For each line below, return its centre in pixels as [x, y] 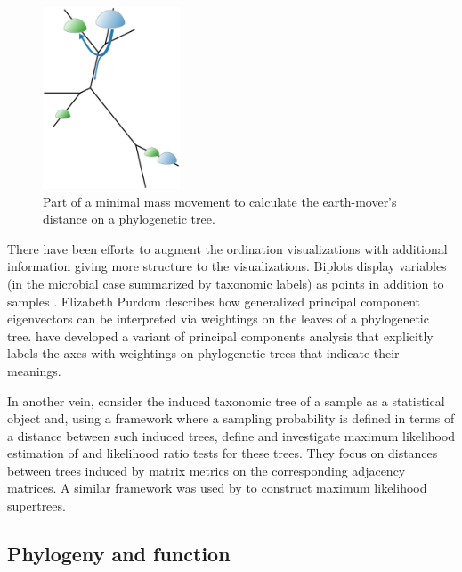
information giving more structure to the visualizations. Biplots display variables [227, 266]
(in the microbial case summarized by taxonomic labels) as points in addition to [226, 283]
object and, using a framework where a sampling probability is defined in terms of [231, 418]
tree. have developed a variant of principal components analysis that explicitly [220, 335]
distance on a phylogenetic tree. [129, 219]
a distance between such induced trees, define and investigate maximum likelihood [231, 435]
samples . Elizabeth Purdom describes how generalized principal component [214, 301]
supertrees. [36, 506]
